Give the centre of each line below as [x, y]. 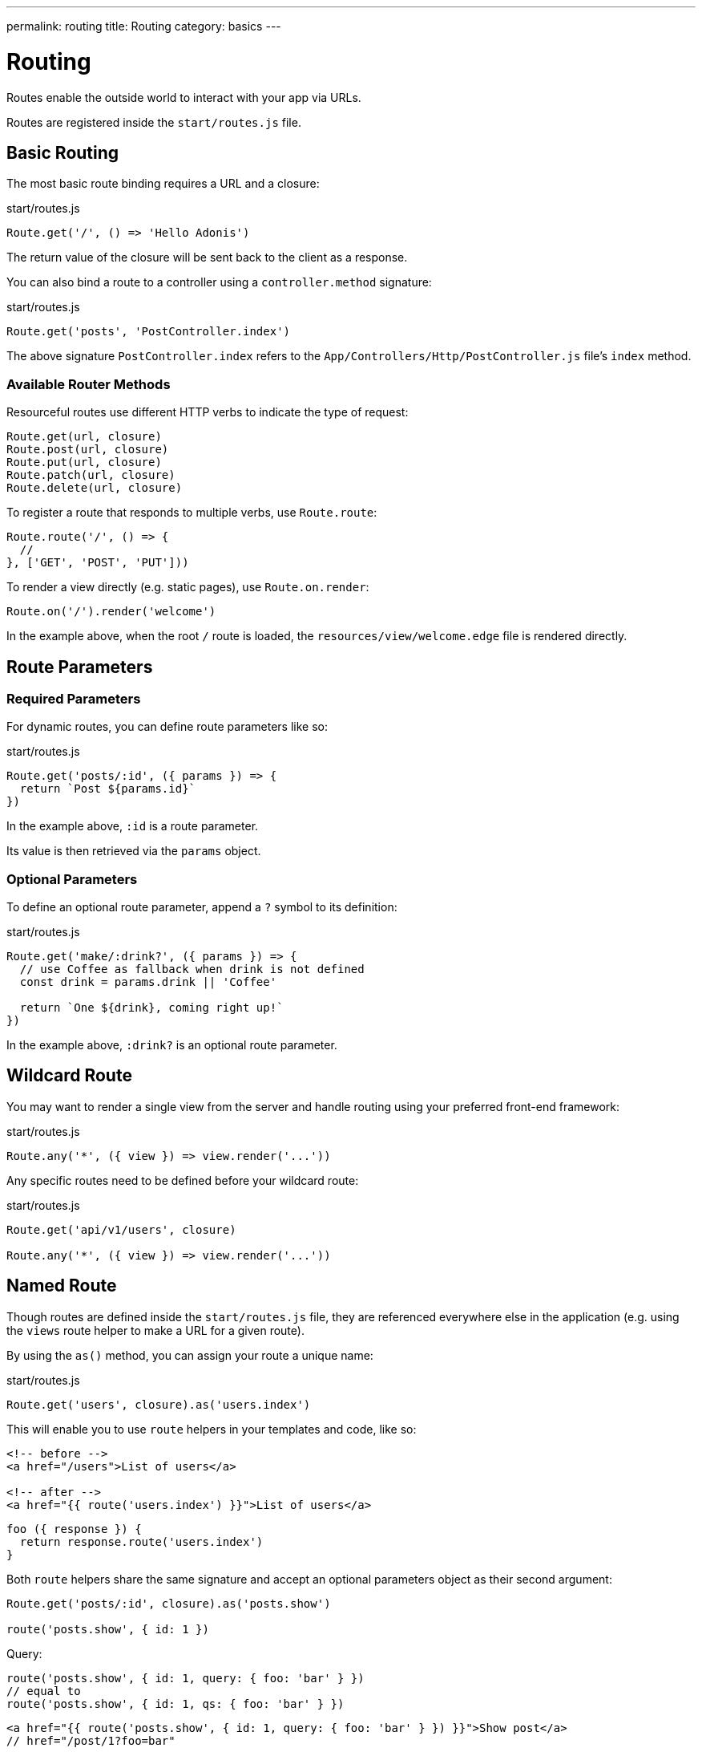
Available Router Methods [89, 384]
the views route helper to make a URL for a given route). [155, 1330]
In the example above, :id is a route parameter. [133, 826]
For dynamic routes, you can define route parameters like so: [167, 727]
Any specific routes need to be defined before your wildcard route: [183, 1180]
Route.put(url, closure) [84, 462]
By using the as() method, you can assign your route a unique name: [190, 1355]
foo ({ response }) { [74, 1529]
